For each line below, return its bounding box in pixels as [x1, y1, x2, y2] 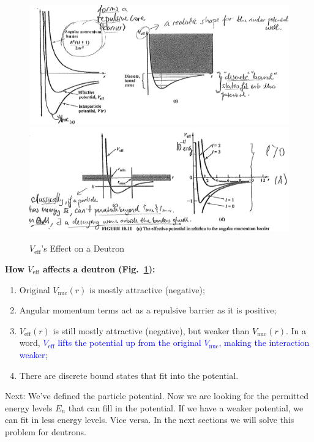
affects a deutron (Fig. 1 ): [42, 262, 155, 275]
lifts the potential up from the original [58, 336, 201, 349]
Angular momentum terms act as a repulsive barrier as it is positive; [19, 304, 277, 317]
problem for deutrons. [5, 425, 86, 438]
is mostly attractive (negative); [89, 283, 205, 296]
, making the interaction [219, 336, 310, 349]
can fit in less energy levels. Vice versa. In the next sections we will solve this [5, 413, 294, 426]
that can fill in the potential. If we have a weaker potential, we [68, 401, 304, 414]
